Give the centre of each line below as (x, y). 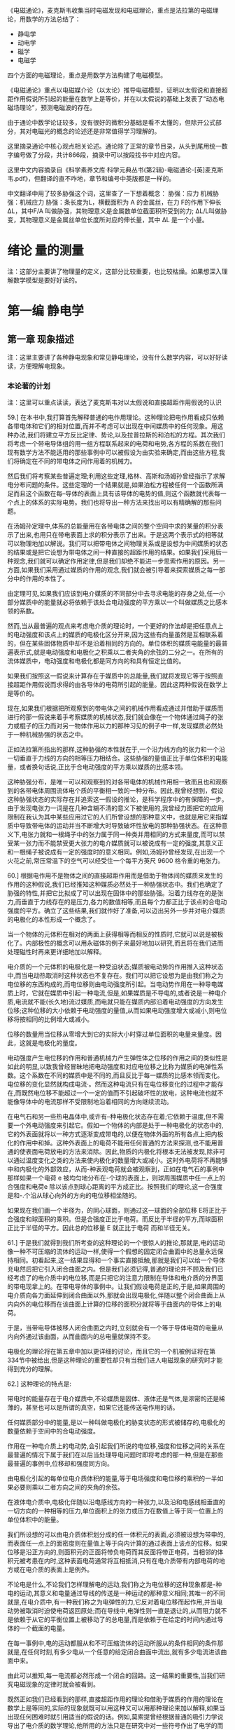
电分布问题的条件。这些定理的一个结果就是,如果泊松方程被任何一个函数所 (113, 485)
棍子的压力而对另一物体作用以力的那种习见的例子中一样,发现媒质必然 (119, 726)
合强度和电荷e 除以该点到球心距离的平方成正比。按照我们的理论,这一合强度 (115, 1187)
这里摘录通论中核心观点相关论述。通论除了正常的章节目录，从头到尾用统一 (114, 146)
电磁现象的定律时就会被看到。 (56, 1684)
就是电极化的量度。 (53, 1043)
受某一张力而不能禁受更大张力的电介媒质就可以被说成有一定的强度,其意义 (113, 843)
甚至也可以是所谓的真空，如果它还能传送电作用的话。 (102, 1408)
